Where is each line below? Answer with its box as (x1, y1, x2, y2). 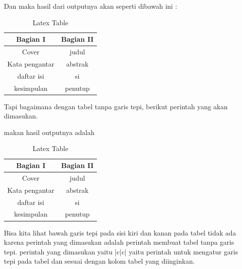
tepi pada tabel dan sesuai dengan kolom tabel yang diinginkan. (4, 256, 195, 266)
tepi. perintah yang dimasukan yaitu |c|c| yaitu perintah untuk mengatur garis (4, 246, 238, 256)
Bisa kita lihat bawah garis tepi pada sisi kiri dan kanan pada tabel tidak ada (4, 227, 236, 237)
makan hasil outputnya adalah (4, 127, 95, 137)
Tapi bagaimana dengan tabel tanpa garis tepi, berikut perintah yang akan (4, 101, 228, 111)
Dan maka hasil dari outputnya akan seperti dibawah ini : (4, 1, 177, 11)
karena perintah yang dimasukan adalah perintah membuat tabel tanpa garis (4, 237, 234, 247)
